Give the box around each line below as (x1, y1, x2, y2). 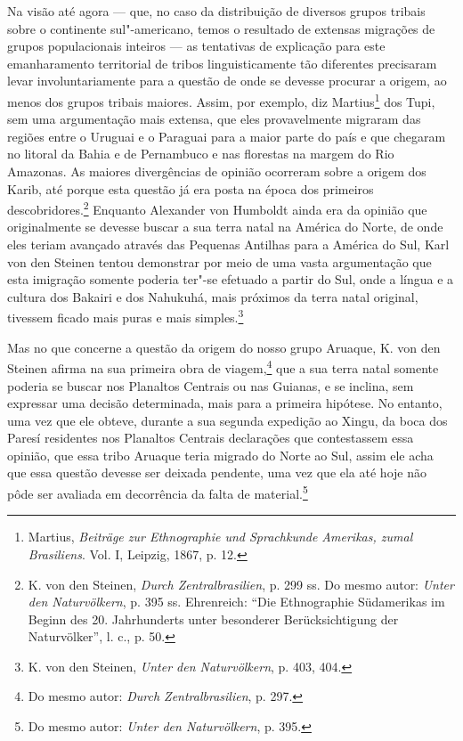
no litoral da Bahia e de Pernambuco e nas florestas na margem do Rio (7, 144, 394, 163)
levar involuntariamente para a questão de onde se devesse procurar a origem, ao (7, 71, 447, 90)
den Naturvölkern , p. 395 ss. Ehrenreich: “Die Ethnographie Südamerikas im (28, 592, 445, 611)
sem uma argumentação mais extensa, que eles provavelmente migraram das (7, 110, 421, 128)
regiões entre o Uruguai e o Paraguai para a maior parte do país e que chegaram (7, 126, 446, 145)
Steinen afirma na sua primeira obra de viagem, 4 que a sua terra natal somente (7, 356, 439, 377)
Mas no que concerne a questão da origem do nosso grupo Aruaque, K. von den (7, 338, 441, 356)
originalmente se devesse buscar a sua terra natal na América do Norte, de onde (7, 217, 443, 236)
